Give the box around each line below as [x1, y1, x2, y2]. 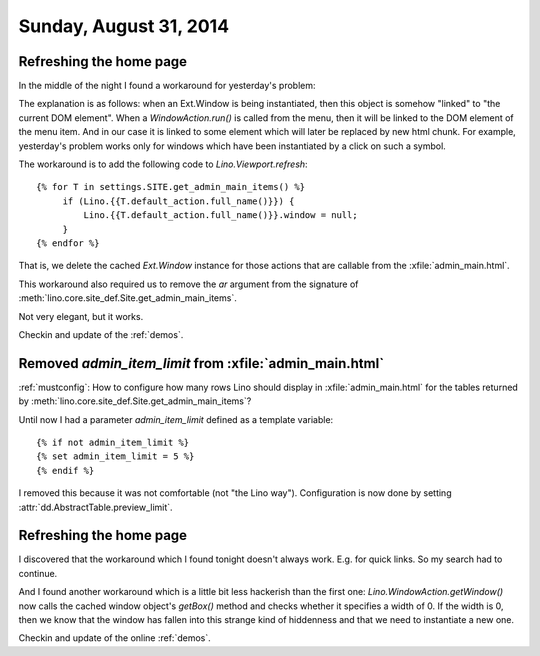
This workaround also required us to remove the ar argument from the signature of [18, 278, 359, 290]
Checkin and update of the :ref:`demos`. [18, 328, 184, 340]
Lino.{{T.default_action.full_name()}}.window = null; [83, 210, 359, 221]
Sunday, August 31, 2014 [18, 15, 230, 37]
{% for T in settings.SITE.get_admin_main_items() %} [36, 181, 305, 193]
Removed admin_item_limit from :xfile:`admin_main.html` [18, 355, 385, 372]
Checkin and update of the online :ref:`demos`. [18, 632, 212, 644]
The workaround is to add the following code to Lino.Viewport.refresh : [18, 158, 309, 170]
